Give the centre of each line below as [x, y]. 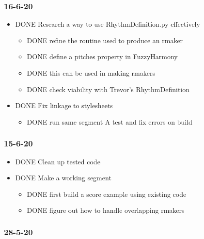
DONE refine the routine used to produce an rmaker [105, 40]
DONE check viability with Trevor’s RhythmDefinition [108, 89]
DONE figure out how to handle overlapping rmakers [106, 210]
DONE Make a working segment [63, 178]
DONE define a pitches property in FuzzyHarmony [102, 56]
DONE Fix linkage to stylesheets [64, 105]
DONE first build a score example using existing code [107, 194]
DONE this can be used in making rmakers [91, 73]
